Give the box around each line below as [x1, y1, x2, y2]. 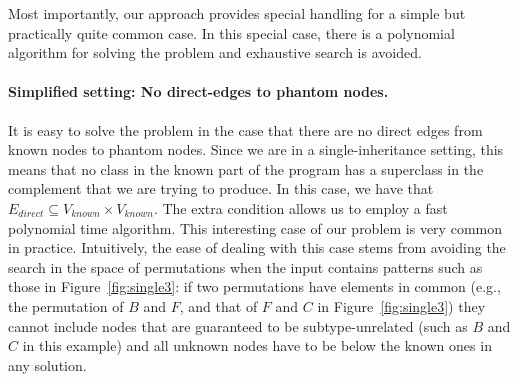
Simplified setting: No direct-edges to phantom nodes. [8, 81, 389, 102]
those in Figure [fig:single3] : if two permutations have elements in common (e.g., [8, 276, 501, 297]
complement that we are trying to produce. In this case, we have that [8, 178, 434, 199]
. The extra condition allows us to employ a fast [153, 197, 448, 218]
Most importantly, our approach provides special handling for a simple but [8, 3, 466, 23]
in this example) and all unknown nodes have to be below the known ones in [22, 335, 492, 356]
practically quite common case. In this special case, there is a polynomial [8, 22, 455, 43]
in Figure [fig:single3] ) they [317, 295, 486, 316]
